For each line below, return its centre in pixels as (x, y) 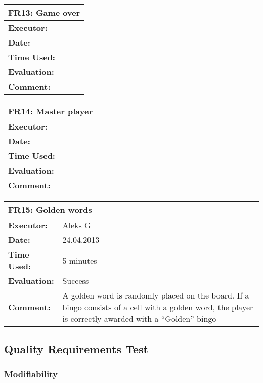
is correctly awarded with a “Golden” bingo (139, 318)
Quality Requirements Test (76, 349)
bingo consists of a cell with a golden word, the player (158, 307)
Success (76, 281)
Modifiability (31, 374)
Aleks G (77, 225)
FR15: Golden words (50, 210)
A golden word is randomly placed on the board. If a (156, 295)
